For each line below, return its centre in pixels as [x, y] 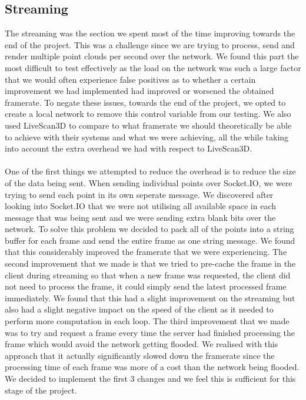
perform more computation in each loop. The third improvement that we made [147, 321]
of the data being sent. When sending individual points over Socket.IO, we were [149, 182]
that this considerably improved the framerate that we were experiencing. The [146, 252]
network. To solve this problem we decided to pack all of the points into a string [149, 229]
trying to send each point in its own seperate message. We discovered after [139, 194]
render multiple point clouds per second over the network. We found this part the [152, 56]
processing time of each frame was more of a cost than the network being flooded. [152, 367]
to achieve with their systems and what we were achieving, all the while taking [147, 137]
